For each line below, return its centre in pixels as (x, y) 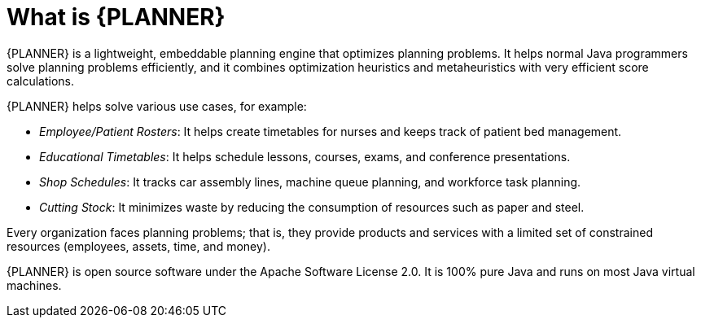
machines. (34, 285)
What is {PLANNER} (116, 17)
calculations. (40, 81)
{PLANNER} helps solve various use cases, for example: (157, 106)
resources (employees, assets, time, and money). (138, 246)
